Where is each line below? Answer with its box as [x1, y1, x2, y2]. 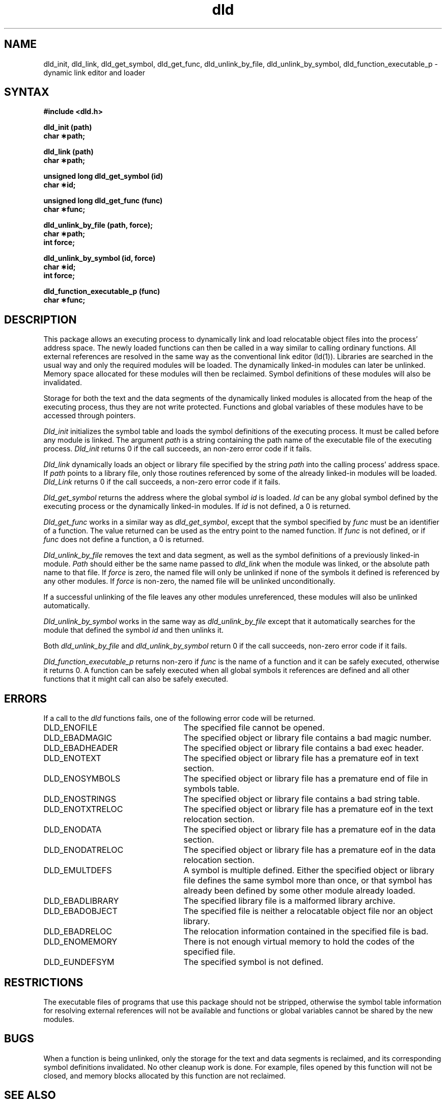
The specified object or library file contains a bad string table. [183, 794, 420, 804]
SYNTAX [4, 86, 49, 99]
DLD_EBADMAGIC [43, 733, 113, 743]
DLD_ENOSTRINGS [43, 794, 117, 804]
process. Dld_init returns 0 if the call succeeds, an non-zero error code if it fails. [43, 444, 312, 453]
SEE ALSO [4, 1089, 56, 1102]
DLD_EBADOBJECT [43, 906, 118, 917]
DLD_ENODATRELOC [43, 845, 124, 855]
